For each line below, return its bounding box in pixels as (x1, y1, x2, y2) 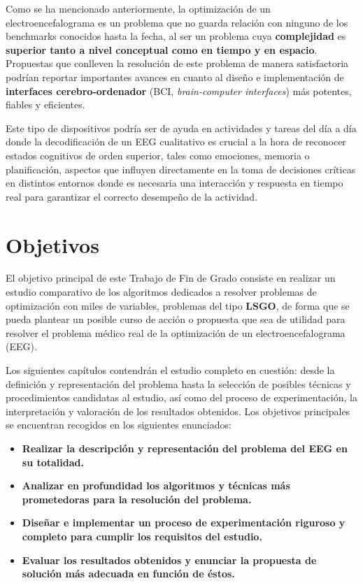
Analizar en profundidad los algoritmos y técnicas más (22, 478, 290, 493)
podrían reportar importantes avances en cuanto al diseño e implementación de (6, 69, 344, 84)
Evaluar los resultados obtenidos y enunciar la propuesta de (22, 552, 317, 567)
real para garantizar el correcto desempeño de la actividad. (6, 189, 258, 203)
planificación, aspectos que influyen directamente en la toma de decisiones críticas (6, 161, 356, 176)
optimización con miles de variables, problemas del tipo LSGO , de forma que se (6, 298, 350, 312)
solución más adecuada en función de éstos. (22, 566, 235, 581)
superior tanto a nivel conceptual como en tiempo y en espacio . (6, 42, 318, 57)
